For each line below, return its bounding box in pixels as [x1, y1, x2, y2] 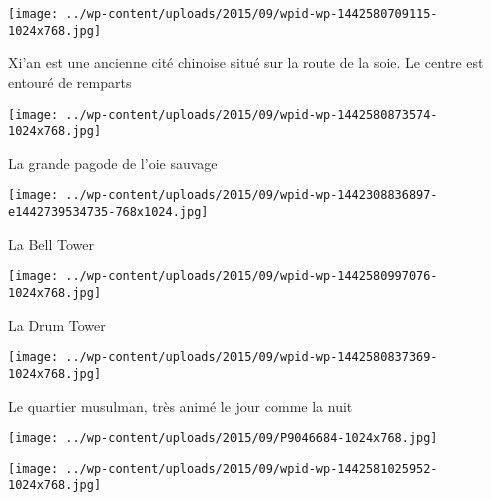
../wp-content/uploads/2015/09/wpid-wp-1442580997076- [65, 269, 438, 284]
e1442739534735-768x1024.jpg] [8, 205, 209, 220]
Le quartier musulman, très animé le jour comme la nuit [8, 395, 353, 416]
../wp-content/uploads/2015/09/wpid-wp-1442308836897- [65, 188, 438, 203]
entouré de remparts [8, 71, 132, 92]
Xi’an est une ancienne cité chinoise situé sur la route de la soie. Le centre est [8, 52, 484, 73]
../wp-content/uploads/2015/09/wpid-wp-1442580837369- [65, 350, 438, 365]
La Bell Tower [8, 233, 94, 254]
